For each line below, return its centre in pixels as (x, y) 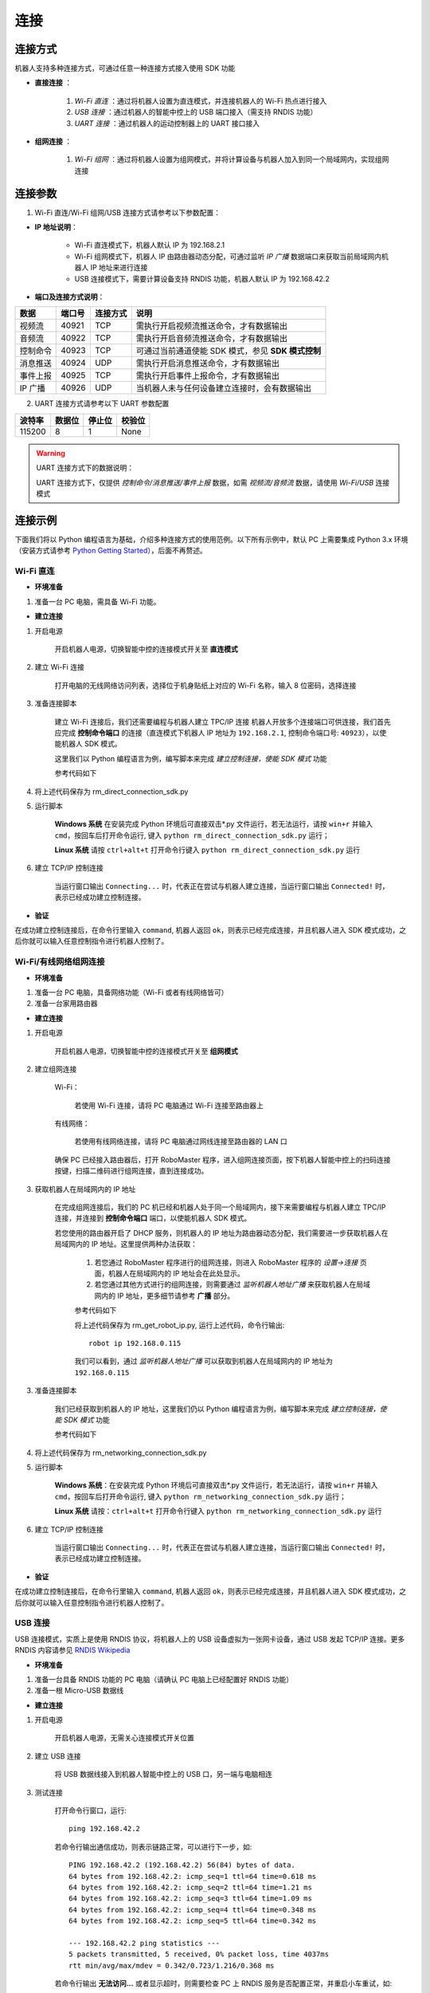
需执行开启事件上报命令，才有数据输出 (208, 376)
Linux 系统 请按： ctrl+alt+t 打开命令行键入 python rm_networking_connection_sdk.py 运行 (218, 1511)
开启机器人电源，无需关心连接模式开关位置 (124, 1738)
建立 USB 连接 (58, 1756)
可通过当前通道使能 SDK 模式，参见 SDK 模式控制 (229, 351)
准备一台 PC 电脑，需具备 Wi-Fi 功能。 (98, 601)
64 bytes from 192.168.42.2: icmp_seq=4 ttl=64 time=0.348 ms (193, 1910)
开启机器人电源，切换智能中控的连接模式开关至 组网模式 (146, 1051)
